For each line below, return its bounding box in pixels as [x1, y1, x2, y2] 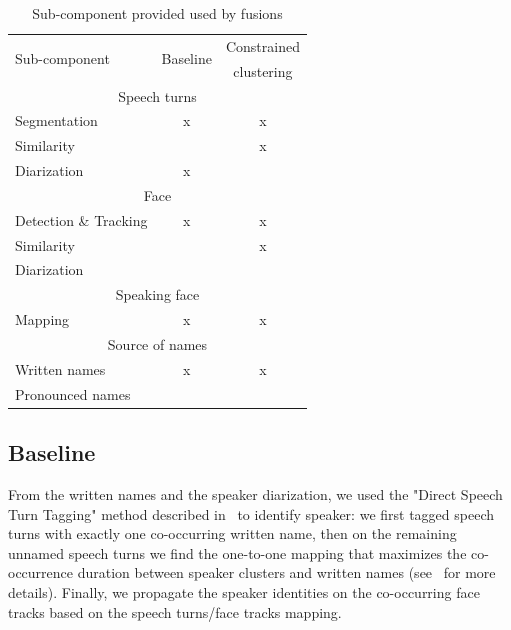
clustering [233, 60, 293, 81]
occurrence [8, 562, 74, 583]
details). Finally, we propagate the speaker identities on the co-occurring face [8, 581, 480, 602]
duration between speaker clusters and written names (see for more [77, 562, 496, 583]
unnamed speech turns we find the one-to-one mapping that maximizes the [8, 542, 467, 563]
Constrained [225, 35, 300, 56]
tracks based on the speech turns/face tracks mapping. [8, 601, 342, 622]
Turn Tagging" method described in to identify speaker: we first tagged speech [8, 503, 494, 524]
